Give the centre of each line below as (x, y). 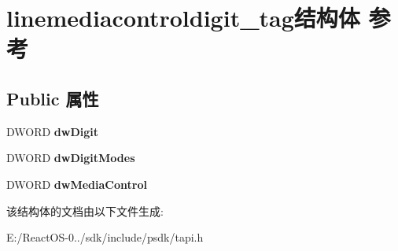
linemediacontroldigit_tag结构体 (183, 18)
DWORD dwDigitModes (71, 158)
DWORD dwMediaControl (77, 184)
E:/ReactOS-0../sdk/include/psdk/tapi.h (105, 237)
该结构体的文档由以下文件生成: (85, 210)
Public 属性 (53, 98)
